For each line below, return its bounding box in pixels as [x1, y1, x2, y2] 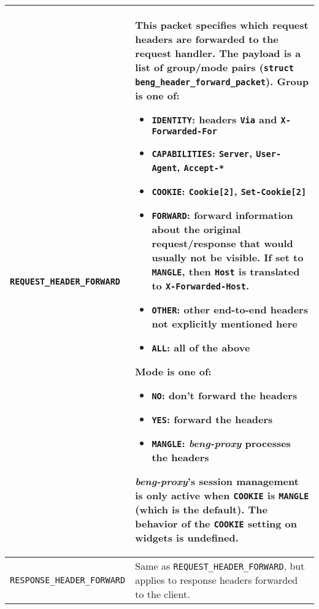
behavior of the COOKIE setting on [135, 516, 298, 530]
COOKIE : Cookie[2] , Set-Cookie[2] [152, 184, 307, 198]
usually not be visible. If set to [152, 250, 304, 264]
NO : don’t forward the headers [152, 388, 298, 402]
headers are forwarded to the [135, 32, 279, 46]
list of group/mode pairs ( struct [135, 60, 294, 74]
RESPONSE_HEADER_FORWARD [10, 575, 126, 585]
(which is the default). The [135, 502, 268, 516]
